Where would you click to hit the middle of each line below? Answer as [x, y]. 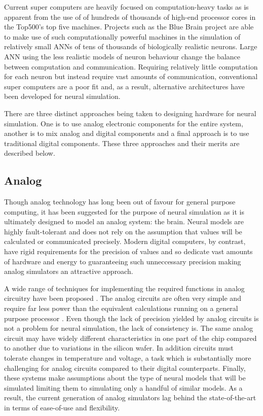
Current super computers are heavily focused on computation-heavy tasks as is [126, 7]
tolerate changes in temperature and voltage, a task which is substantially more [128, 358]
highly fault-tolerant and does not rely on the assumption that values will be [123, 231]
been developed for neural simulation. [62, 96]
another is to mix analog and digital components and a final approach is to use [127, 133]
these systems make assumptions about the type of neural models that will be [125, 378]
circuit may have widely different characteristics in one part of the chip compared [130, 338]
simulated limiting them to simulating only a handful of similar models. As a [123, 387]
